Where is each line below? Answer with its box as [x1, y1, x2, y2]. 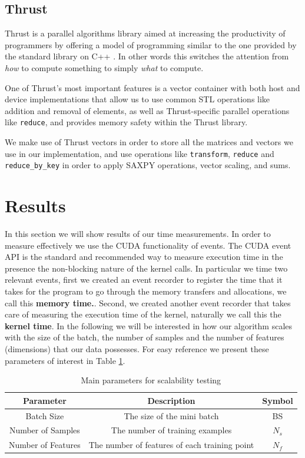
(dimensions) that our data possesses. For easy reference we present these [5, 342, 269, 355]
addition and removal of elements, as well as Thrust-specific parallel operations [5, 104, 290, 116]
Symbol [262, 394, 293, 406]
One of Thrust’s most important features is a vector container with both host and [5, 81, 300, 93]
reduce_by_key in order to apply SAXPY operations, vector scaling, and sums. [5, 159, 291, 171]
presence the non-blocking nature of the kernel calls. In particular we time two [5, 262, 288, 274]
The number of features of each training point [88, 439, 254, 451]
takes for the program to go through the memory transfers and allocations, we [5, 285, 287, 297]
